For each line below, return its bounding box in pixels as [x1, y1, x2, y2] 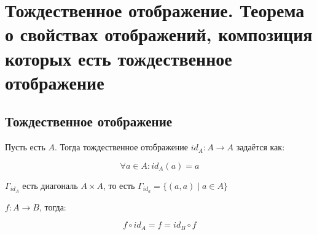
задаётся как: [236, 141, 285, 153]
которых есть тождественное [5, 45, 232, 71]
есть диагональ [22, 179, 78, 191]
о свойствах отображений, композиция [5, 21, 313, 47]
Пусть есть [5, 141, 45, 153]
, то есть [103, 179, 135, 191]
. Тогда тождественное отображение [54, 141, 189, 153]
